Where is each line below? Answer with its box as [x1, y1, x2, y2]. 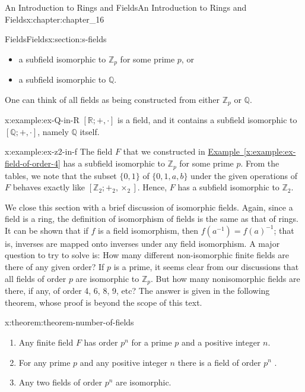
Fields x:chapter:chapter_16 [5, 12, 104, 25]
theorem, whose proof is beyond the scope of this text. [5, 296, 202, 308]
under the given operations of [190, 169, 297, 181]
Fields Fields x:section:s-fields [5, 33, 107, 45]
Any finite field [18, 335, 74, 348]
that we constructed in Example [123, 145, 240, 158]
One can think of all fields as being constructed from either [5, 93, 220, 105]
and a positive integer [182, 335, 260, 348]
